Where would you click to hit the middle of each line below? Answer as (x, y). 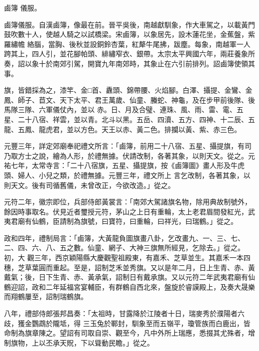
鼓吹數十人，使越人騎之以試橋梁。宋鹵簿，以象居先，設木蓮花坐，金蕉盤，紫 (129, 34)
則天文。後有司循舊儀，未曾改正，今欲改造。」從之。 (89, 185)
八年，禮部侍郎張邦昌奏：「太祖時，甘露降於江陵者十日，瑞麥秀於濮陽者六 (124, 313)
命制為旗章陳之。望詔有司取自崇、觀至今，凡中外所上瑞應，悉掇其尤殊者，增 (129, 333)
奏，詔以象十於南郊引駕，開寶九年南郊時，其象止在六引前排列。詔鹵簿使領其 (129, 63)
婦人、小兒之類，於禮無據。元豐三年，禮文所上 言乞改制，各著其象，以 (134, 175)
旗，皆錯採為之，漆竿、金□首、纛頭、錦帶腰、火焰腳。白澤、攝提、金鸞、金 (128, 90)
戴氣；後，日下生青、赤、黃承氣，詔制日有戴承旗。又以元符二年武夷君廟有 (126, 277)
